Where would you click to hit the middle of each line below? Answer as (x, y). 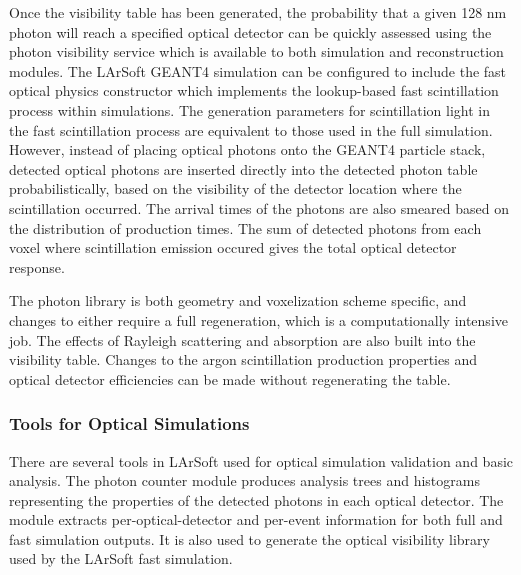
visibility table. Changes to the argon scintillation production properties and (243, 359)
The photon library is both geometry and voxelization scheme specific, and (238, 300)
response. (37, 266)
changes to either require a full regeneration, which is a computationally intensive (258, 319)
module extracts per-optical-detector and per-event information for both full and (256, 519)
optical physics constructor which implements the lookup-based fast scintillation (254, 90)
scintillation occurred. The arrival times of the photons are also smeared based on (259, 207)
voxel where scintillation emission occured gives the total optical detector (233, 247)
